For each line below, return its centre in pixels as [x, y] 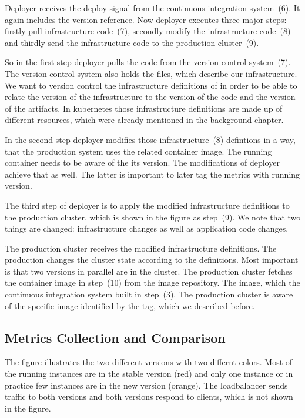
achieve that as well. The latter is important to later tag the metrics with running [152, 174]
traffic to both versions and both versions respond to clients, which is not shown [149, 397]
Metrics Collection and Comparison [115, 337]
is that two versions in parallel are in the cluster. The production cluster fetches [149, 271]
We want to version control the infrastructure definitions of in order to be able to [151, 85]
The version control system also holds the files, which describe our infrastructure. [151, 73]
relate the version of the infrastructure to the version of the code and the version [150, 97]
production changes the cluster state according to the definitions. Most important [152, 260]
